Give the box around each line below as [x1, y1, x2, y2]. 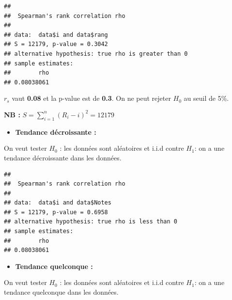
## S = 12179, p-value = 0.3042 [4, 41, 108, 48]
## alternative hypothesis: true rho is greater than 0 [4, 50, 188, 57]
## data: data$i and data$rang [4, 31, 108, 38]
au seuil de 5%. [184, 93, 229, 103]
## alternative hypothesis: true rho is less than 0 [4, 218, 177, 225]
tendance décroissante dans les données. [4, 152, 122, 162]
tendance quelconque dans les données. [4, 287, 119, 297]
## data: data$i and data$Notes [4, 199, 111, 206]
